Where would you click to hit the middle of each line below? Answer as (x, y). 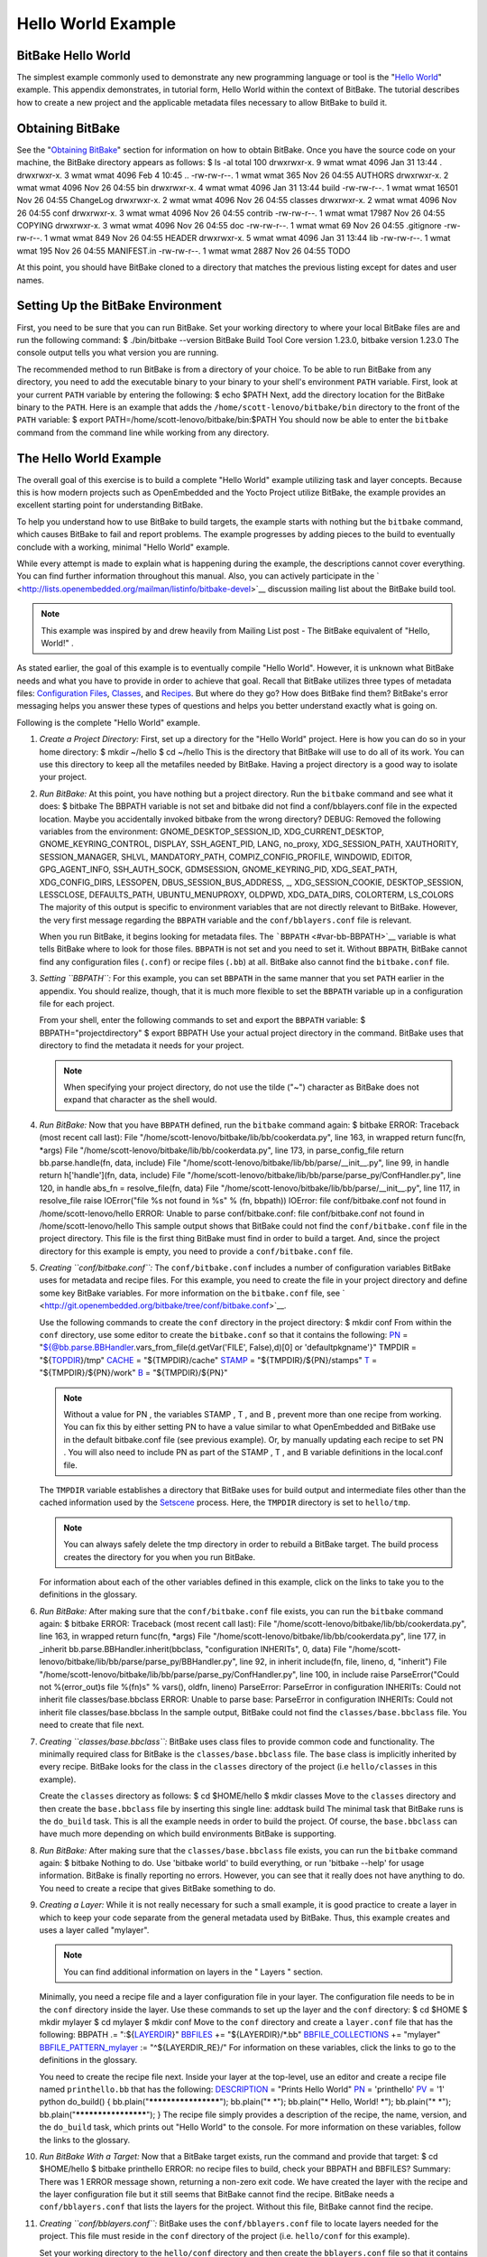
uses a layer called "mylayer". (94, 1930)
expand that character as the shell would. (140, 1100)
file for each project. (77, 1004)
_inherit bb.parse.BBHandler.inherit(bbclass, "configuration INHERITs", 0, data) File (193, 1649)
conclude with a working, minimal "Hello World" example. (123, 547)
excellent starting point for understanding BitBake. (110, 505)
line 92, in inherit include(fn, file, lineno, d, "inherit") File (343, 1662)
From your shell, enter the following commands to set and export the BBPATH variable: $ (202, 1020)
